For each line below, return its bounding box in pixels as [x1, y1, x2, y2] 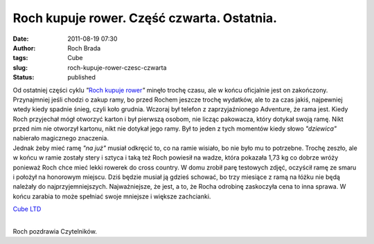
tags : [12, 54, 28, 62]
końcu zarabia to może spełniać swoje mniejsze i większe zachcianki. [12, 192, 211, 200]
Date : [12, 35, 29, 43]
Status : [12, 73, 35, 82]
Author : [12, 44, 36, 52]
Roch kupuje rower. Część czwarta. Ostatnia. [12, 10, 277, 26]
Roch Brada [67, 44, 101, 52]
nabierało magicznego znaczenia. [12, 134, 109, 142]
